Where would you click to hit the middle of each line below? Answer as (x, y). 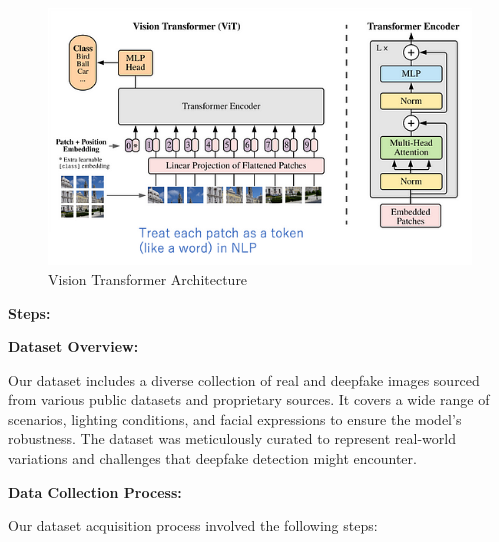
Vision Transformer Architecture (148, 278)
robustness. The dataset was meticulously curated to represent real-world (232, 438)
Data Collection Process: (95, 491)
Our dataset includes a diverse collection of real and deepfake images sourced (244, 379)
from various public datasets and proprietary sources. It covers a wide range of (249, 399)
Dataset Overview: (73, 346)
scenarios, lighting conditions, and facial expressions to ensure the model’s (235, 418)
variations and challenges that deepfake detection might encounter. (212, 458)
